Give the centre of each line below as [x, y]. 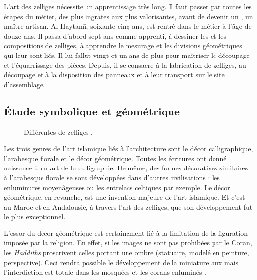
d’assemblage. [24, 84]
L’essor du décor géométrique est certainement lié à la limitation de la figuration [126, 233]
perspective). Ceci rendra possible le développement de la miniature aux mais [121, 262]
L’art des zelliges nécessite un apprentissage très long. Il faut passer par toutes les [128, 6]
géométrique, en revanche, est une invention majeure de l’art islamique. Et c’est [125, 197]
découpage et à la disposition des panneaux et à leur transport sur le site [114, 75]
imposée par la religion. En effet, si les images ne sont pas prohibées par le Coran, [128, 243]
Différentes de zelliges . [58, 132]
